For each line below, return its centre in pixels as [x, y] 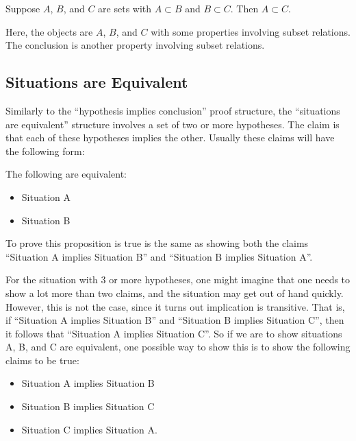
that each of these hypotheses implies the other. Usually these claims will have [170, 138]
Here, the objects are [49, 31]
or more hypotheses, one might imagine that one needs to [230, 279]
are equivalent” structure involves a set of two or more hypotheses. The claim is [173, 124]
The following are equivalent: [66, 174]
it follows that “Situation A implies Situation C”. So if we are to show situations [174, 333]
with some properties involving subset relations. [251, 31]
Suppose [23, 8]
